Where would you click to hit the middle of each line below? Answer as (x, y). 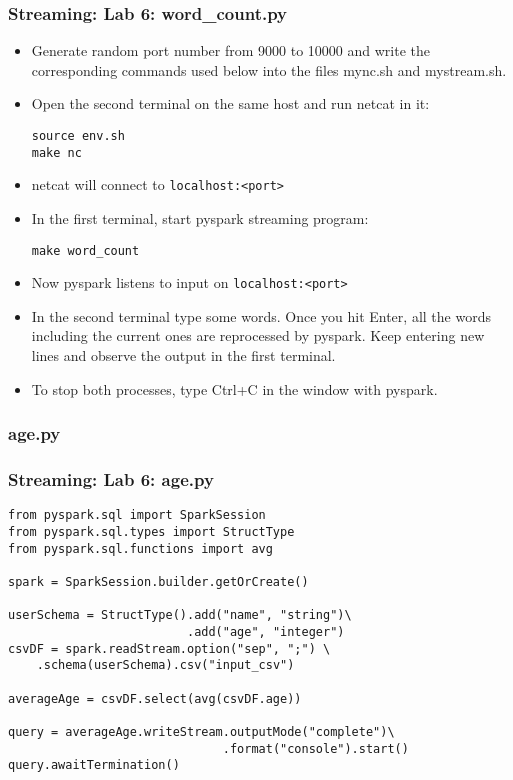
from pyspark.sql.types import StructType (151, 531)
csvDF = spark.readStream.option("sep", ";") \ (169, 648)
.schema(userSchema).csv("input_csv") (165, 665)
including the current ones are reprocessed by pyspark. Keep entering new (258, 335)
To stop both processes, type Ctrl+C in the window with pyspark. (234, 388)
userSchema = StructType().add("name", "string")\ (180, 615)
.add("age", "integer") (265, 631)
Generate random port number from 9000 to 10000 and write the (230, 50)
